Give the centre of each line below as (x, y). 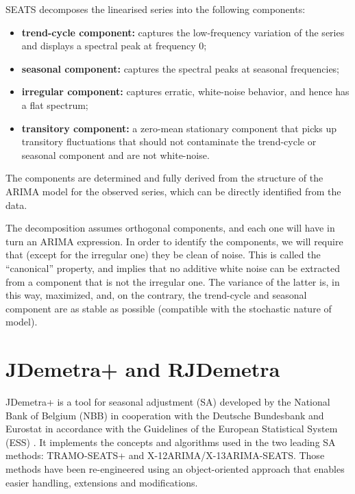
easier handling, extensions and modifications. (102, 482)
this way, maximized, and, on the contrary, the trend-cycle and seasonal (156, 295)
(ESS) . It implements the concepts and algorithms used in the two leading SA (171, 442)
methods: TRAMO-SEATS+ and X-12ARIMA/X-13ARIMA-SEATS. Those (165, 455)
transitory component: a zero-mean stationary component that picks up (179, 128)
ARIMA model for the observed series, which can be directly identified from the (173, 191)
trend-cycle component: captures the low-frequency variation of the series (183, 32)
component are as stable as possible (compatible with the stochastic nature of (169, 308)
